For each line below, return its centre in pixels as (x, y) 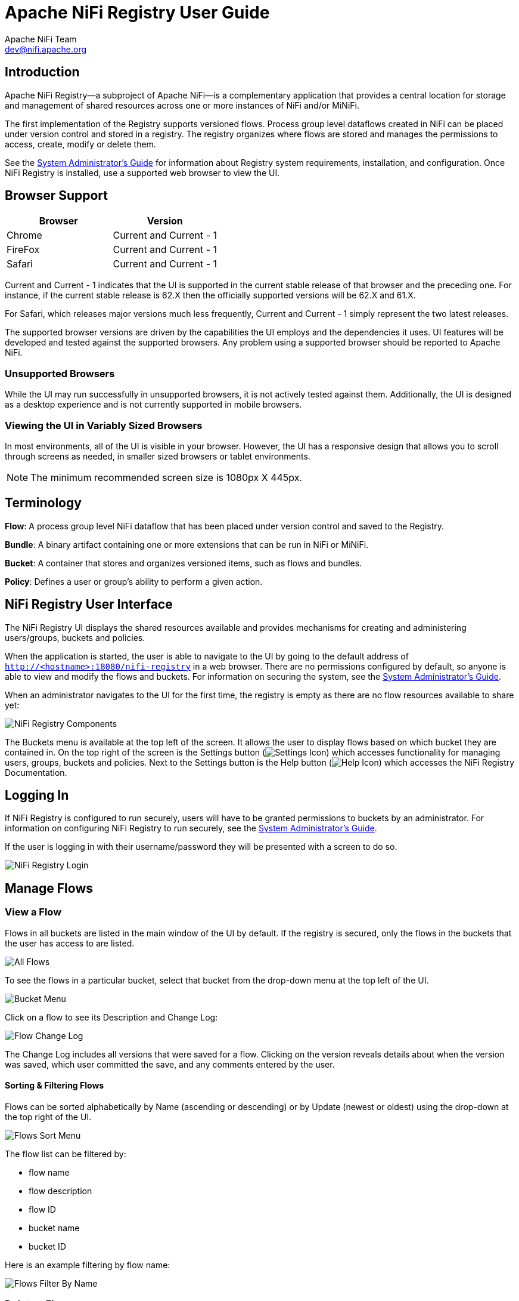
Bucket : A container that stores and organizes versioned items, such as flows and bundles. (184, 563)
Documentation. (36, 772)
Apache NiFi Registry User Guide (137, 13)
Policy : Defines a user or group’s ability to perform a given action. (134, 581)
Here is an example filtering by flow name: (88, 1265)
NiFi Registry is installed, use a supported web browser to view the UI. (142, 172)
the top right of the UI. (48, 1117)
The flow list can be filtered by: (66, 1154)
